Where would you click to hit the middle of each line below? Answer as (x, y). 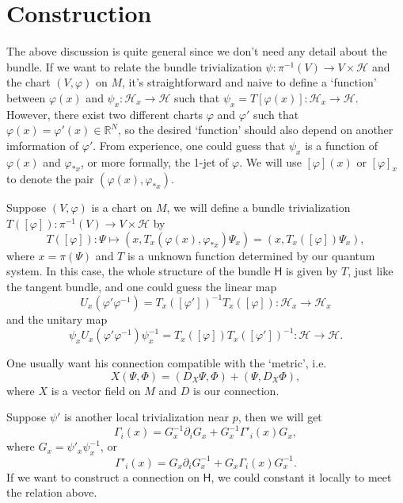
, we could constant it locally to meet (301, 476)
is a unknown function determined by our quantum (251, 255)
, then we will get (280, 417)
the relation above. (52, 492)
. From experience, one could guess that (189, 145)
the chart (29, 82)
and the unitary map (57, 319)
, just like (371, 271)
